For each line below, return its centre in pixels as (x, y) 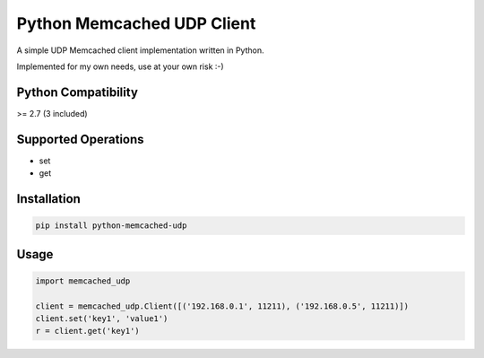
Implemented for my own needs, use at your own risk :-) (120, 66)
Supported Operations (80, 139)
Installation (48, 199)
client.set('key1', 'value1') (102, 318)
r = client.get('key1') (88, 331)
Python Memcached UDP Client (136, 23)
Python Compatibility (78, 92)
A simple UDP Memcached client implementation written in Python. (140, 50)
